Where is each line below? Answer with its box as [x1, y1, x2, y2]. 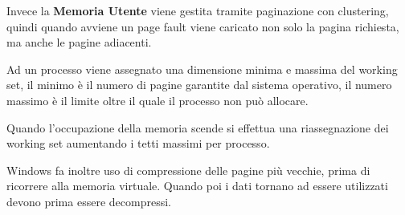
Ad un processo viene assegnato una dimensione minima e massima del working [6, 60, 398, 77]
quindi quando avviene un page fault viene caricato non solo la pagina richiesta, [6, 18, 399, 34]
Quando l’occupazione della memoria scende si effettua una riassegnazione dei [6, 119, 389, 136]
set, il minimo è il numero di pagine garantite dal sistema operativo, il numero [6, 76, 392, 93]
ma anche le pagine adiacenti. [6, 34, 152, 51]
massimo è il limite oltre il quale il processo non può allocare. [6, 91, 309, 108]
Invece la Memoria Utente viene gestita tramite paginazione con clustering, [6, 2, 389, 18]
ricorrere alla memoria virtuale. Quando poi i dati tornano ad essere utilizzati [6, 177, 388, 194]
